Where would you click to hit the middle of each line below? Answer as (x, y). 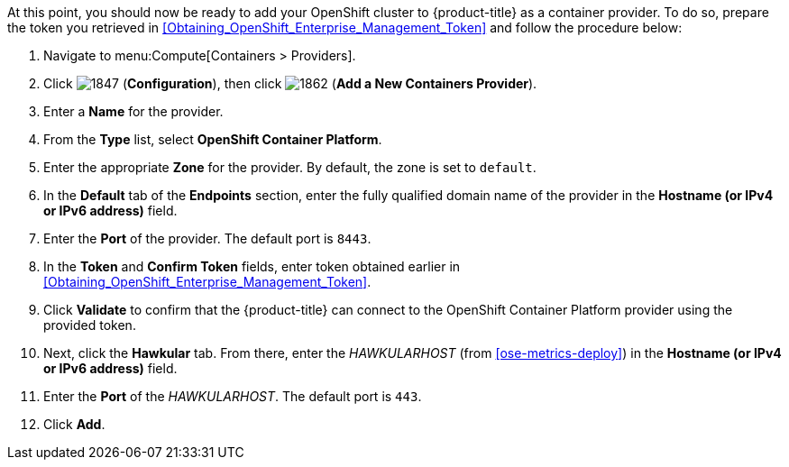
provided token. (90, 325)
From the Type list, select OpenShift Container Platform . (213, 139)
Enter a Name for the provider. (133, 111)
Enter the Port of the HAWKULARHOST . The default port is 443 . (233, 396)
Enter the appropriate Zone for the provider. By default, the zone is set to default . (290, 167)
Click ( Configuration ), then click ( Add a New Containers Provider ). (290, 83)
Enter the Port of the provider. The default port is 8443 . (207, 238)
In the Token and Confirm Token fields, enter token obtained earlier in (252, 266)
